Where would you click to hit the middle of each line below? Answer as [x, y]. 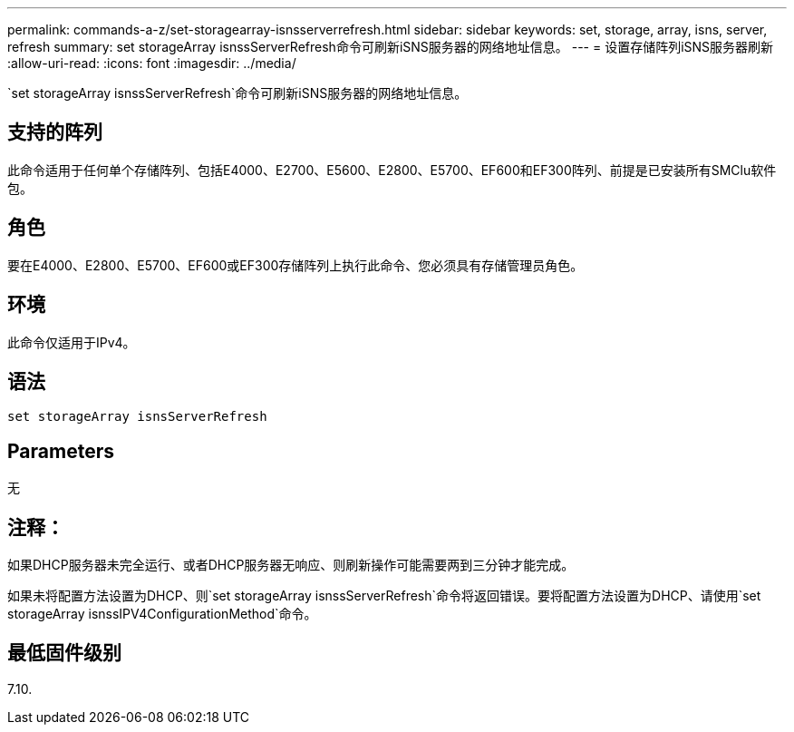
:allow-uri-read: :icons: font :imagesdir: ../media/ [152, 63]
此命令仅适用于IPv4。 [72, 342]
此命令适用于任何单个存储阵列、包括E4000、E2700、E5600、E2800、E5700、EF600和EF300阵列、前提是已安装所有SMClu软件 [392, 170]
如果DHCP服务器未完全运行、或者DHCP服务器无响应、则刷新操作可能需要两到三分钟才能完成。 [291, 565]
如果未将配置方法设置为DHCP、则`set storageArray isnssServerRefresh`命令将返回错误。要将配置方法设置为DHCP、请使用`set [384, 596]
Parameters [61, 451]
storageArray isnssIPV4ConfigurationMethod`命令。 [162, 614]
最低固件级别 [64, 653]
